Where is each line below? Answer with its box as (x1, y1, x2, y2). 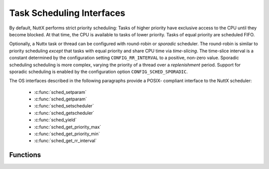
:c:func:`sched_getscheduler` (34, 110, 95, 116)
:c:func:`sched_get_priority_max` (34, 124, 102, 130)
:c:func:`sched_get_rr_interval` (34, 138, 97, 144)
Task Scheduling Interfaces (9, 7, 126, 18)
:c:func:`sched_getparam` (34, 96, 87, 102)
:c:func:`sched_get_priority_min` (34, 131, 100, 137)
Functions (9, 151, 41, 159)
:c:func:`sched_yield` (34, 117, 77, 123)
